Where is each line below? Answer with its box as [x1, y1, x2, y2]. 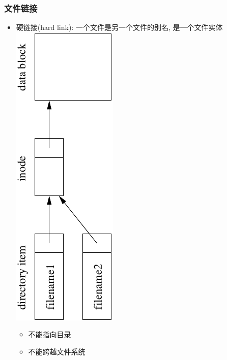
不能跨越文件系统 [28, 346, 86, 356]
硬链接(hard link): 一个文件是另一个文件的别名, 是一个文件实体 [16, 22, 223, 32]
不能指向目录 [28, 329, 71, 340]
